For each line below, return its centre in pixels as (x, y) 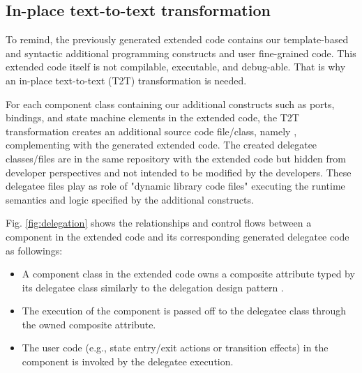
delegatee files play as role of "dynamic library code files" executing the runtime (175, 186)
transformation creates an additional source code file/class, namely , (151, 131)
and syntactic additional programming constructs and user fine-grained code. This (181, 53)
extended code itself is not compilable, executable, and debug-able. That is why (176, 67)
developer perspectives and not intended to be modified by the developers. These (179, 172)
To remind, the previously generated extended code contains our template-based (177, 39)
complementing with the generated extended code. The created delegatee (161, 145)
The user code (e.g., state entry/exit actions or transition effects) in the (175, 348)
